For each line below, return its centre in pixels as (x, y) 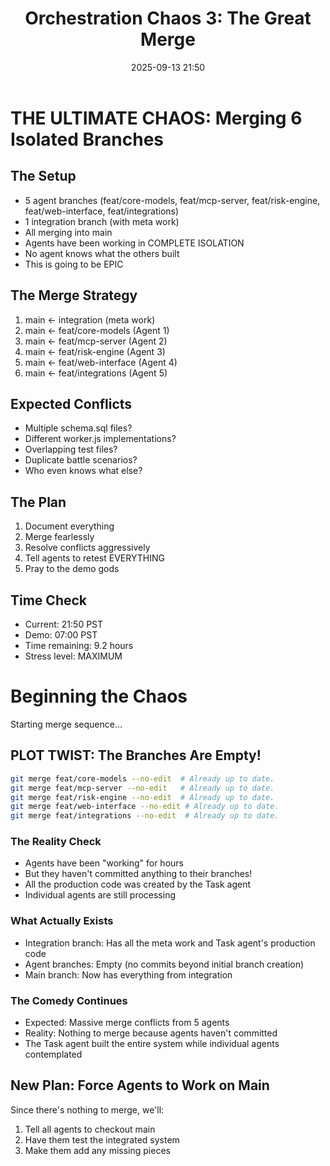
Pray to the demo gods (72, 569)
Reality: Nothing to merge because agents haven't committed (151, 1033)
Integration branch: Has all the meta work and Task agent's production (170, 943)
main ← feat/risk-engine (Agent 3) (95, 351)
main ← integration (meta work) (90, 319)
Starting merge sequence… (66, 724)
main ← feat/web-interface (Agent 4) (101, 362)
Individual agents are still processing (100, 895)
